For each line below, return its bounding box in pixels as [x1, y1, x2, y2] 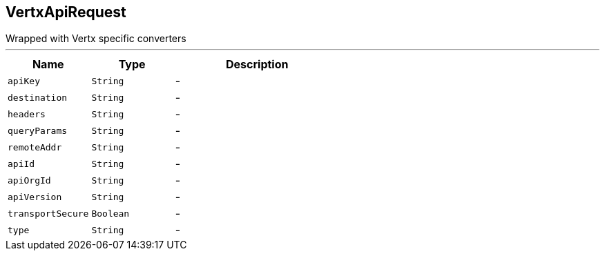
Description [226, 57, 289, 72]
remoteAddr [8, 141, 62, 152]
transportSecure [8, 208, 89, 219]
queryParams [8, 125, 68, 136]
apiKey [8, 75, 40, 86]
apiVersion [8, 191, 62, 202]
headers [8, 108, 46, 119]
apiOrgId [8, 175, 51, 186]
